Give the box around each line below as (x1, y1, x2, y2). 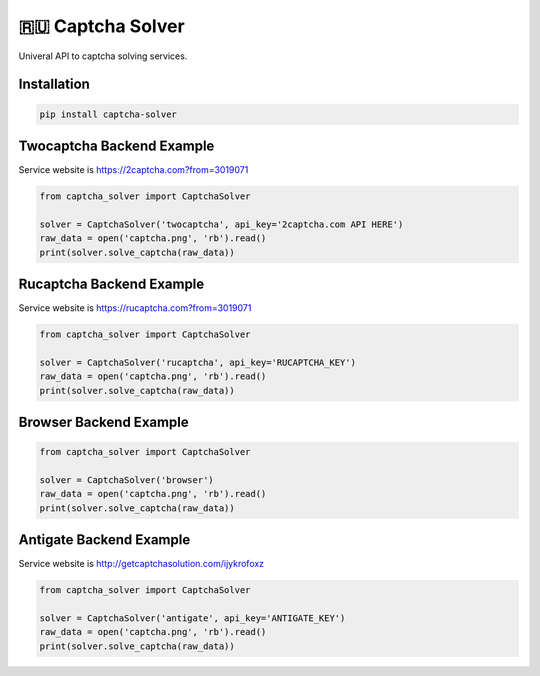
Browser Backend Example (18, 414, 189, 431)
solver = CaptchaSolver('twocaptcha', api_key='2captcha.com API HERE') (39, 218, 404, 230)
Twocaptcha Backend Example (18, 137, 215, 154)
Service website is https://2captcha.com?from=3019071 (18, 164, 249, 176)
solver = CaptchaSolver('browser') (39, 475, 214, 486)
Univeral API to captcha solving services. (18, 50, 188, 62)
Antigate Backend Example (18, 531, 191, 549)
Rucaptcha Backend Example (18, 276, 205, 292)
